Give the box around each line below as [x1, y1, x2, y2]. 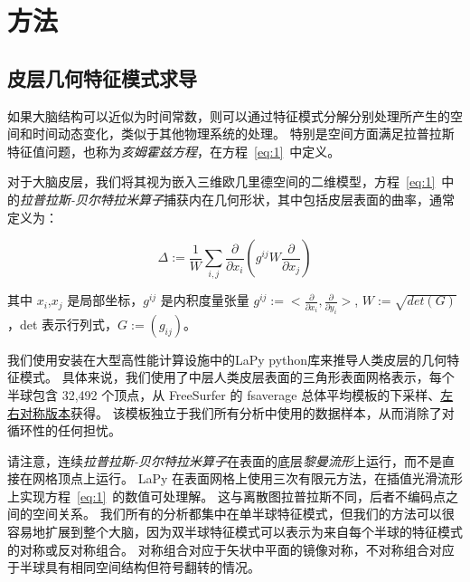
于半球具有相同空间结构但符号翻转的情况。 [7, 558, 260, 577]
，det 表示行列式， [7, 314, 118, 333]
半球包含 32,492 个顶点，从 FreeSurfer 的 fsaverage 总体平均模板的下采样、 [7, 385, 441, 404]
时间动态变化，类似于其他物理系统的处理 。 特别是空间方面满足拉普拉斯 [32, 124, 455, 143]
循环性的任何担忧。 [7, 421, 121, 440]
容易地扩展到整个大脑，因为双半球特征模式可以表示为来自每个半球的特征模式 [7, 522, 463, 541]
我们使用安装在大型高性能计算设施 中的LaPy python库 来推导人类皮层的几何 [7, 349, 447, 368]
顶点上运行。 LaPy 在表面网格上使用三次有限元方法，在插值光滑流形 [57, 469, 463, 488]
